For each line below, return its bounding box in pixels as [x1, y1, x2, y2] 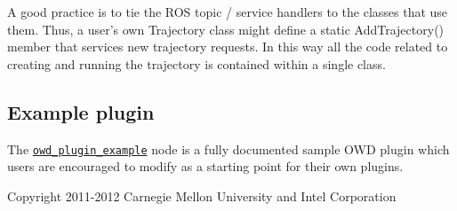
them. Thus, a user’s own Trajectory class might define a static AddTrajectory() [7, 20, 445, 38]
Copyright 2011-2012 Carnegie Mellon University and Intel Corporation [7, 186, 397, 205]
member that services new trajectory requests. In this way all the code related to [7, 37, 448, 56]
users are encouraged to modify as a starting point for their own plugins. [7, 157, 404, 176]
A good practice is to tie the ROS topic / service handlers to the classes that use [7, 3, 448, 20]
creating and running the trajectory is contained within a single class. [7, 54, 386, 73]
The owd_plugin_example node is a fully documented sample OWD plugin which [7, 139, 450, 158]
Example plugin [7, 98, 155, 125]
